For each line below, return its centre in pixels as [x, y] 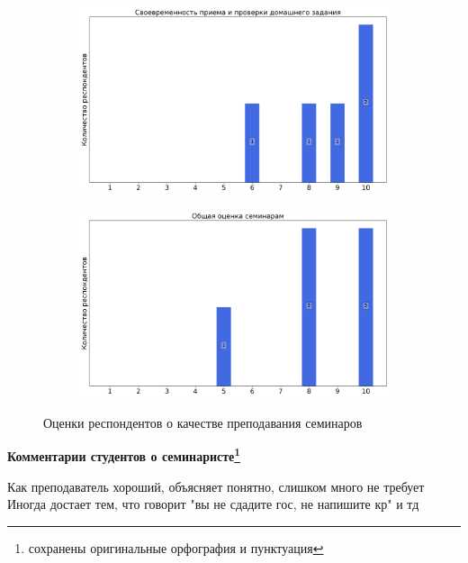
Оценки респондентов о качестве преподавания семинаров [203, 422]
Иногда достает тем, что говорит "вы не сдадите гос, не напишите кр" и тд [213, 504]
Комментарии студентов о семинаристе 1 [124, 454]
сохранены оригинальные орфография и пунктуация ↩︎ [176, 547]
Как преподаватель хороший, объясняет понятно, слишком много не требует [216, 486]
